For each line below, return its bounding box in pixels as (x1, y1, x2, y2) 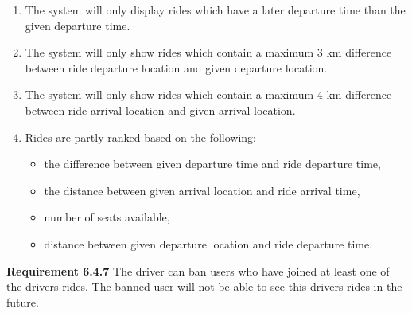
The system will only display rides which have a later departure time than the (25, 2, 406, 18)
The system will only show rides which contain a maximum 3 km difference (25, 44, 392, 61)
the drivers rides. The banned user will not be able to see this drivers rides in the (6, 278, 402, 295)
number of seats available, (44, 209, 170, 225)
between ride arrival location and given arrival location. (25, 101, 296, 118)
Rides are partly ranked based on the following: (25, 128, 257, 145)
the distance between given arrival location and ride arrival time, (44, 182, 360, 198)
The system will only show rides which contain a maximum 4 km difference (25, 86, 392, 103)
